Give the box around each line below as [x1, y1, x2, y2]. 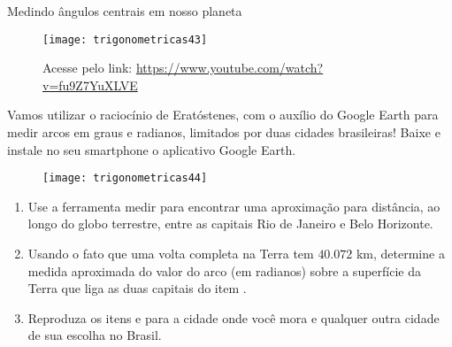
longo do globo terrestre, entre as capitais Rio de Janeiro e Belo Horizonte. [27, 214, 433, 233]
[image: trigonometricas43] [42, 33, 208, 46]
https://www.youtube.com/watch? [135, 58, 324, 77]
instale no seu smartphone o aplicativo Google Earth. [7, 140, 296, 158]
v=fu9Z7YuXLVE [42, 75, 138, 94]
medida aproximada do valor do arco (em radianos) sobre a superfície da [27, 261, 421, 280]
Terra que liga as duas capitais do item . [27, 279, 247, 297]
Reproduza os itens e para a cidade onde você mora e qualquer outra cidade [27, 308, 440, 327]
